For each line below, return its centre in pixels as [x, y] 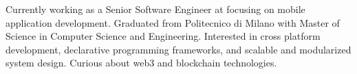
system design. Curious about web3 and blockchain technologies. [141, 63]
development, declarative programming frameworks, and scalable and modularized [178, 49]
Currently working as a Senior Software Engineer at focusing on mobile [155, 9]
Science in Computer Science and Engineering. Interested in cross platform [163, 36]
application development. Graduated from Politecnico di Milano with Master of [173, 22]
